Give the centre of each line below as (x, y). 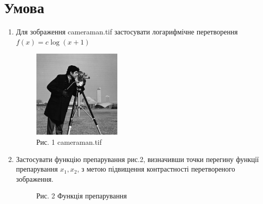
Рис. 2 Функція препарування (81, 196)
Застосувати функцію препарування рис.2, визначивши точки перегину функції (137, 159)
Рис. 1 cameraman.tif (69, 141)
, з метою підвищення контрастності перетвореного (156, 169)
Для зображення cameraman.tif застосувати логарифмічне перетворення (127, 32)
